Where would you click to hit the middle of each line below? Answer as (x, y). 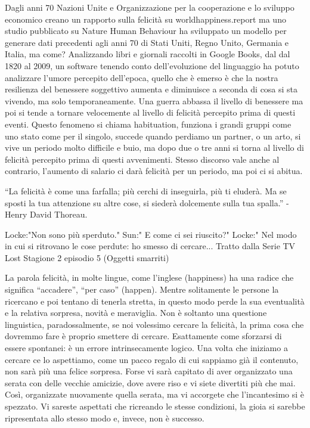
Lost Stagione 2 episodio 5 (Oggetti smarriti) (87, 257)
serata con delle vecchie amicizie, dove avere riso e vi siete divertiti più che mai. (150, 382)
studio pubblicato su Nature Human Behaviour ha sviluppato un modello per (146, 31)
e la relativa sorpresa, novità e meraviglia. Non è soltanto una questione (136, 313)
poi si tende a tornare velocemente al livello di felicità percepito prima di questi (150, 112)
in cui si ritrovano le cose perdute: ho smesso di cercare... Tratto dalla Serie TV (150, 246)
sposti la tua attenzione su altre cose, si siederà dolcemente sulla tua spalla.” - (147, 202)
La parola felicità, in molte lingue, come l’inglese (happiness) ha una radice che (149, 277)
